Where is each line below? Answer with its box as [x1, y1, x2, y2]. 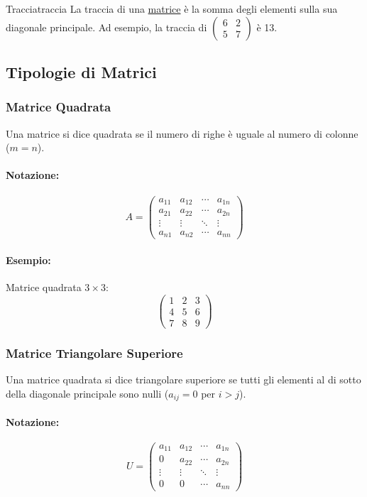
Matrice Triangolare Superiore [6, 344, 183, 361]
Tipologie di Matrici [6, 60, 157, 82]
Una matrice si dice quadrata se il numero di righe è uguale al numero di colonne [6, 126, 358, 141]
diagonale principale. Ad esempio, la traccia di [6, 19, 207, 34]
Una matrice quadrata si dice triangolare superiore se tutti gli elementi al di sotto [6, 371, 361, 386]
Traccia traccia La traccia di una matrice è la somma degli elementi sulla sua [6, 1, 338, 16]
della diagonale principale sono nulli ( [6, 386, 169, 400]
